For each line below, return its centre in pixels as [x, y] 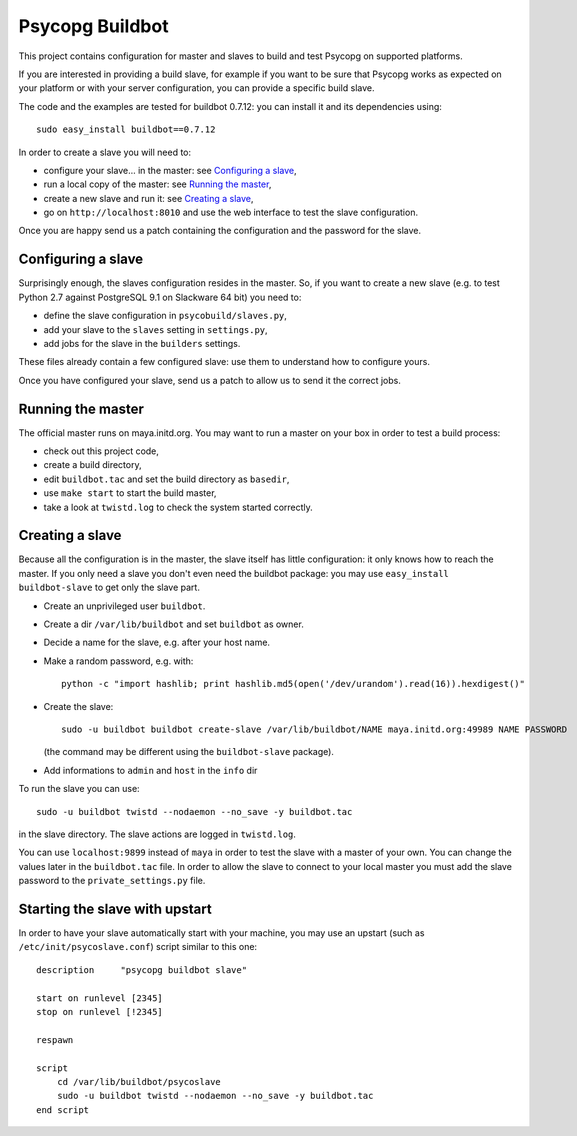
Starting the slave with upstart [115, 908]
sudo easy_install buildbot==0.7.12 [126, 129]
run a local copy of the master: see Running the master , [157, 184]
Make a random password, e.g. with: [118, 661]
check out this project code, [101, 451]
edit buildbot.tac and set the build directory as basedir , [166, 479]
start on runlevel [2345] [100, 998]
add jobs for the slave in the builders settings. [142, 343]
